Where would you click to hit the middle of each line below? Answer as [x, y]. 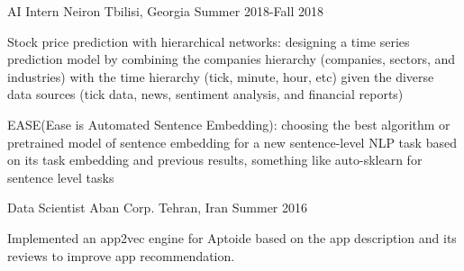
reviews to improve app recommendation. [121, 255]
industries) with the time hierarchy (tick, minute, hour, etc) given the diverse [221, 76]
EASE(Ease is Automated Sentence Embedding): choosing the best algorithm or [229, 124]
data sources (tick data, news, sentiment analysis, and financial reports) [205, 94]
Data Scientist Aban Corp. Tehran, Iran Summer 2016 [158, 208]
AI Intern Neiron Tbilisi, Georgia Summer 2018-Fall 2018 [165, 11]
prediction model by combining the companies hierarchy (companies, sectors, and [232, 59]
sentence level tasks [61, 177]
